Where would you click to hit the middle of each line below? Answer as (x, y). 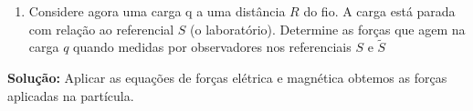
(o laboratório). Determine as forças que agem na (328, 29)
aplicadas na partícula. (71, 95)
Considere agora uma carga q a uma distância (157, 11)
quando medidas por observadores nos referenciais (212, 47)
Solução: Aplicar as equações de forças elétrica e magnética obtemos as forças (227, 77)
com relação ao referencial (101, 29)
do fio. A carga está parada (379, 11)
